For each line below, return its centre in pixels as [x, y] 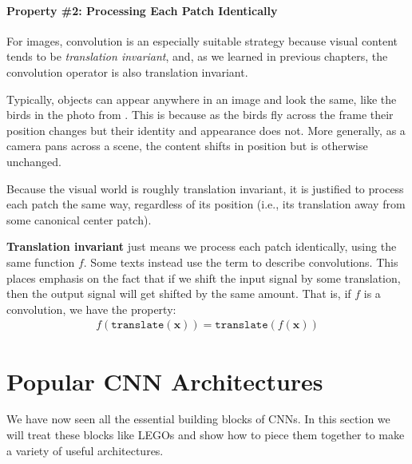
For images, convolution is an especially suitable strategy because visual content [202, 40]
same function [41, 262]
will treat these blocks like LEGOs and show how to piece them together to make [206, 435]
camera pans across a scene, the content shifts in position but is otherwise [187, 146]
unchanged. [34, 161]
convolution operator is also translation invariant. [127, 71]
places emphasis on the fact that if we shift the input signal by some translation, [204, 278]
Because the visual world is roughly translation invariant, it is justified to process [205, 188]
